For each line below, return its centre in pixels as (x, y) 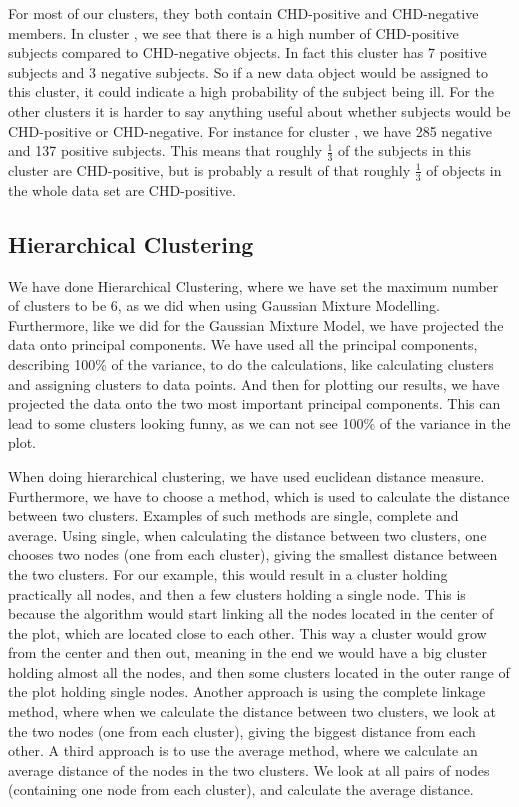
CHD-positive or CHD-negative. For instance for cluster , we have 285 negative (250, 130)
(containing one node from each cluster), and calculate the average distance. (241, 789)
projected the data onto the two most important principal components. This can (254, 403)
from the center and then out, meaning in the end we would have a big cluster (247, 652)
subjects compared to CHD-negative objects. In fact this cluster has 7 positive (247, 52)
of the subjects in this (404, 150)
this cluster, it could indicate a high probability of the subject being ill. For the (251, 91)
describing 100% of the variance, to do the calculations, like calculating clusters (251, 363)
